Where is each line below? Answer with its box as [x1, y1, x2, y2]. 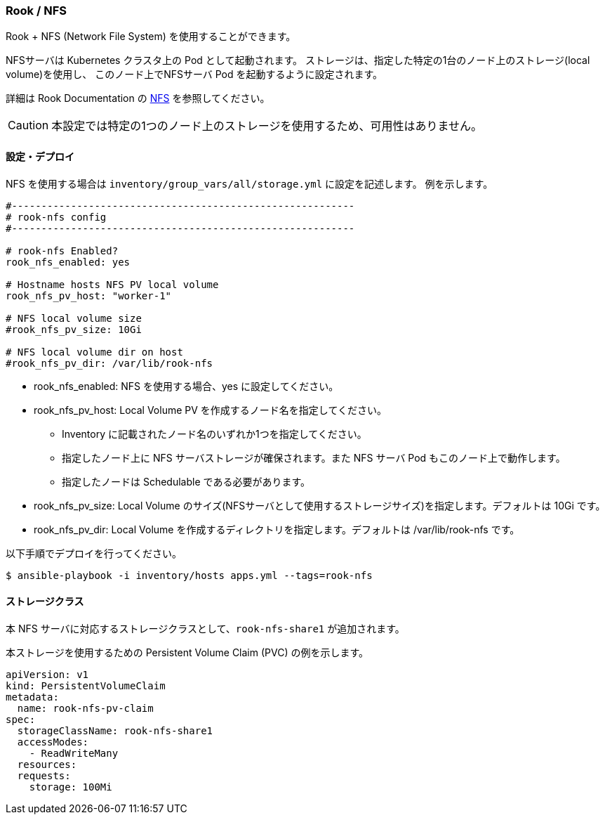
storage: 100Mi [29, 781, 112, 793]
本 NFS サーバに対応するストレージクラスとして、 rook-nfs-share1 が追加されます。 [6, 622, 405, 634]
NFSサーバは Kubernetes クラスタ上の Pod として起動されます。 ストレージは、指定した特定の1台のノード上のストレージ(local [6, 54, 590, 67]
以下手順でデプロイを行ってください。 [6, 547, 182, 559]
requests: [17, 769, 71, 781]
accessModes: [17, 736, 89, 748]
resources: [17, 758, 77, 770]
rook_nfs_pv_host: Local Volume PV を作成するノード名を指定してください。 [34, 403, 387, 416]
